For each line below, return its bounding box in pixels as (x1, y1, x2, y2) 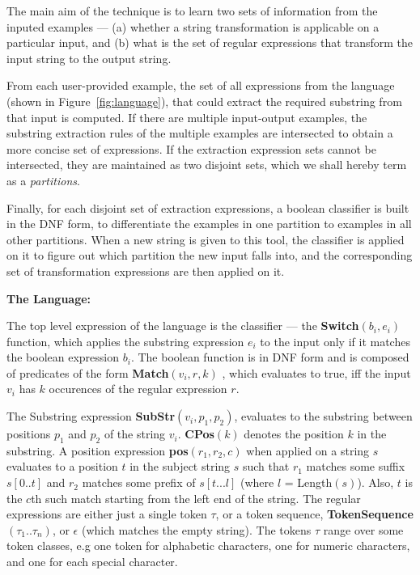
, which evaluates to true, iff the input (222, 364, 411, 381)
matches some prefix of (82, 474, 196, 491)
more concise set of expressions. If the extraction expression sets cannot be (6, 140, 376, 157)
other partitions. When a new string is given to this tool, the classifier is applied (6, 230, 405, 247)
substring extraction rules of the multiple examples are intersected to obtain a (6, 125, 393, 142)
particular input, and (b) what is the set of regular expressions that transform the (6, 34, 414, 51)
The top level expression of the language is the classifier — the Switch (6, 317, 359, 334)
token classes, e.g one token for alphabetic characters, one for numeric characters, (6, 537, 410, 554)
